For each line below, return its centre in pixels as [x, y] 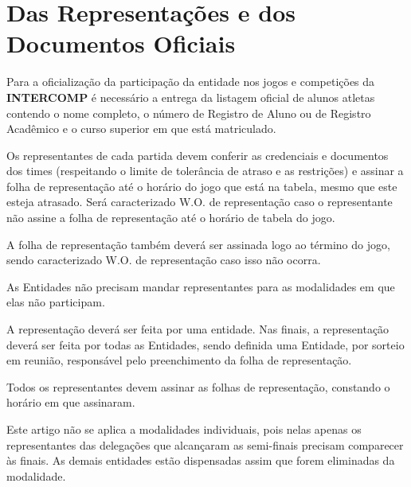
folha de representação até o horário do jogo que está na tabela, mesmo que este [202, 186]
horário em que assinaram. [71, 402]
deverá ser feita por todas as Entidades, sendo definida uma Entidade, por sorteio [205, 344]
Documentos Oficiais [121, 43]
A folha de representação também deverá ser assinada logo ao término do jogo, [198, 244]
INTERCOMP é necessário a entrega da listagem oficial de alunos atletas [191, 97]
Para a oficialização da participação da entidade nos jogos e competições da [191, 82]
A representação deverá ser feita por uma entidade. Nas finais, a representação [198, 329]
